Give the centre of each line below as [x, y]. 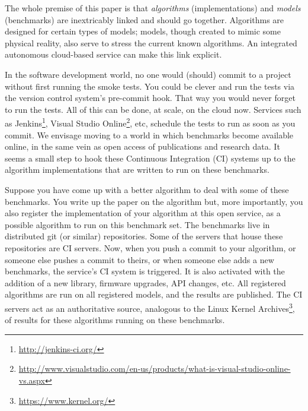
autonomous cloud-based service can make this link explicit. [113, 54]
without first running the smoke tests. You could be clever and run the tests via [150, 86]
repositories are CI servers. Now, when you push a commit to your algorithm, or [150, 247]
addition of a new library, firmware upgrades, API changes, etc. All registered [145, 282]
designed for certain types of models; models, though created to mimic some [143, 31]
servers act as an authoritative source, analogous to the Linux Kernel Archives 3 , [150, 307]
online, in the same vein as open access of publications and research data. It [142, 146]
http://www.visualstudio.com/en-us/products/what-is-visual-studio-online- [155, 369]
